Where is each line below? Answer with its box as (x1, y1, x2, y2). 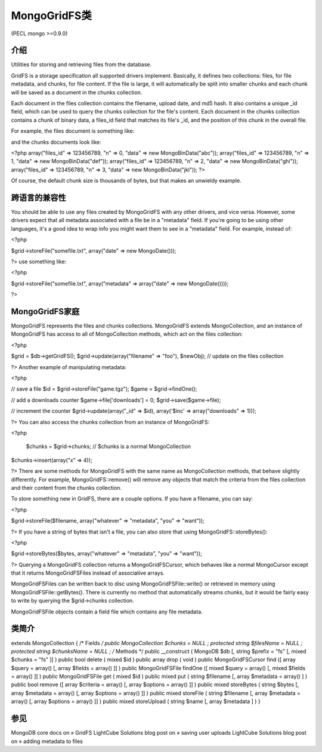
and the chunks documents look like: (11, 138, 101, 146)
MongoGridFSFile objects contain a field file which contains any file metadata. (11, 608, 203, 615)
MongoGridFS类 (11, 9, 92, 22)
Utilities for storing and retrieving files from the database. (11, 61, 152, 68)
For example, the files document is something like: (11, 127, 135, 134)
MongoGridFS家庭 (11, 306, 80, 317)
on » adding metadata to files (11, 738, 83, 745)
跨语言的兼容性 (11, 192, 66, 202)
